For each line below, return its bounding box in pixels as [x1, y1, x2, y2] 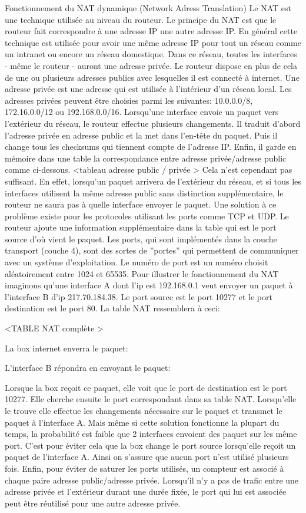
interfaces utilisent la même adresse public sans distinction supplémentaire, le [5, 186, 284, 199]
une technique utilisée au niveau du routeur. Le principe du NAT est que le [5, 13, 277, 25]
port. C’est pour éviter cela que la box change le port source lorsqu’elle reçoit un [5, 439, 296, 451]
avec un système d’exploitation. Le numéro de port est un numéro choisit [5, 256, 268, 268]
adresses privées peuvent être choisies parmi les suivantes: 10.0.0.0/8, [5, 94, 253, 106]
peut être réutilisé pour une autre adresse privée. [5, 496, 181, 509]
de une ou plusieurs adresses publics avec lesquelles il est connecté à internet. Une [5, 71, 300, 83]
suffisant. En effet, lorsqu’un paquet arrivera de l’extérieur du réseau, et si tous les [5, 175, 301, 187]
